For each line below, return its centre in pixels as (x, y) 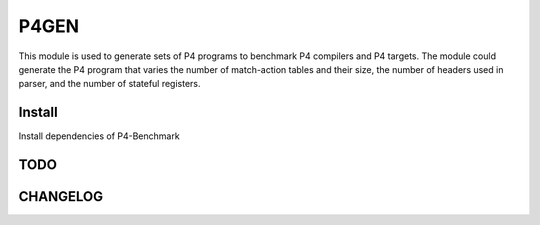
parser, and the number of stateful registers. (109, 84)
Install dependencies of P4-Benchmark (99, 136)
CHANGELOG (61, 196)
